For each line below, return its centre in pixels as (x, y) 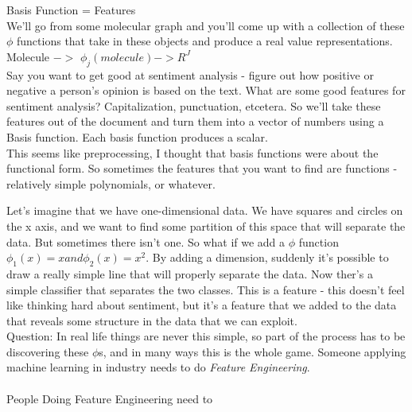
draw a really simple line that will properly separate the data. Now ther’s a (190, 273)
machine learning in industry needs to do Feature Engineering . (158, 367)
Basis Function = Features (71, 10)
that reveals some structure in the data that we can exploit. (152, 320)
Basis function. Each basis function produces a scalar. (137, 136)
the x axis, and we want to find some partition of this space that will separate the (206, 225)
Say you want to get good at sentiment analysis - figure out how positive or (190, 74)
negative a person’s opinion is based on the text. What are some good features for (206, 90)
